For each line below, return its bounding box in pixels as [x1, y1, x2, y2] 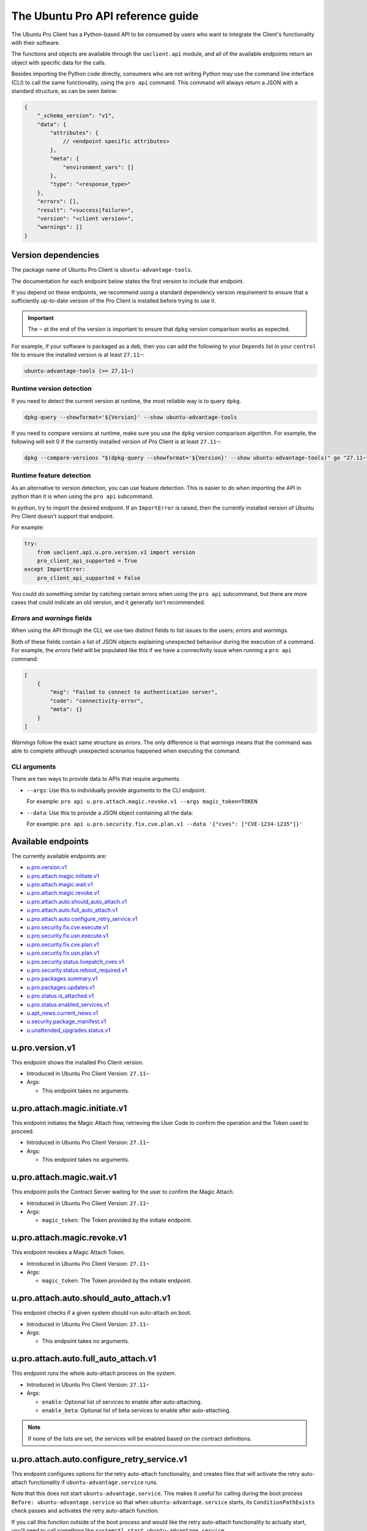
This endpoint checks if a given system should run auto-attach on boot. [11, 1309, 192, 1317]
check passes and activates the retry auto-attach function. [11, 1507, 159, 1514]
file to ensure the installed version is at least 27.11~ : [11, 351, 145, 358]
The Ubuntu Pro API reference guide [11, 9, 199, 23]
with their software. [11, 39, 61, 46]
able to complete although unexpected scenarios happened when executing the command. [11, 747, 241, 754]
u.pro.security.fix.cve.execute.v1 [26, 923, 108, 931]
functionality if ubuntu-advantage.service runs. [28, 1479, 158, 1486]
